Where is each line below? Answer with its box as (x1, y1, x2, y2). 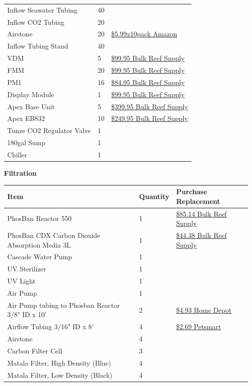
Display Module (7, 89, 54, 99)
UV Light (7, 276, 36, 286)
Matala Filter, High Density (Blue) (7, 357, 111, 368)
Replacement (176, 196, 220, 206)
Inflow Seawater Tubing (7, 4, 78, 15)
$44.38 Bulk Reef (176, 230, 227, 240)
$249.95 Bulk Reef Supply (111, 113, 188, 123)
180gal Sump (7, 137, 46, 148)
